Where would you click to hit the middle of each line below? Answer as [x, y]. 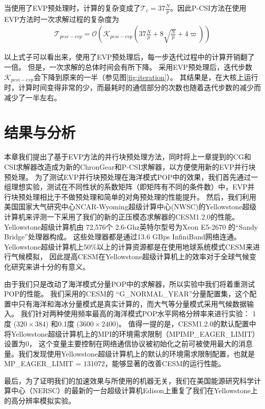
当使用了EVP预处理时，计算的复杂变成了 [72, 8]
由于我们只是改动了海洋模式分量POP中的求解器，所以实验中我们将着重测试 [129, 283]
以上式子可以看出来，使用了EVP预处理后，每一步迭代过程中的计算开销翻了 [129, 57]
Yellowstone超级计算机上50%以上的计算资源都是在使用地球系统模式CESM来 [128, 246]
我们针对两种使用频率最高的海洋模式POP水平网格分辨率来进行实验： [135, 313]
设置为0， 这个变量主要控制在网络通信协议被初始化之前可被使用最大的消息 [128, 344]
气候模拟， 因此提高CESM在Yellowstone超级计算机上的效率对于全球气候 [130, 256]
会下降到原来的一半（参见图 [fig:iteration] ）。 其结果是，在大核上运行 [146, 77]
